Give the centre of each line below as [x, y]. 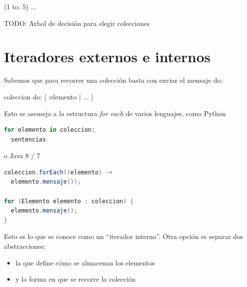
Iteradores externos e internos [107, 57]
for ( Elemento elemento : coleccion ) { [69, 201]
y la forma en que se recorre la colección [76, 279]
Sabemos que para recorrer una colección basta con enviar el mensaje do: [113, 80]
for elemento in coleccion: [50, 130]
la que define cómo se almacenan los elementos [85, 262]
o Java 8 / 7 [22, 155]
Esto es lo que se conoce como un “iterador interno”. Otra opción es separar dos [123, 236]
